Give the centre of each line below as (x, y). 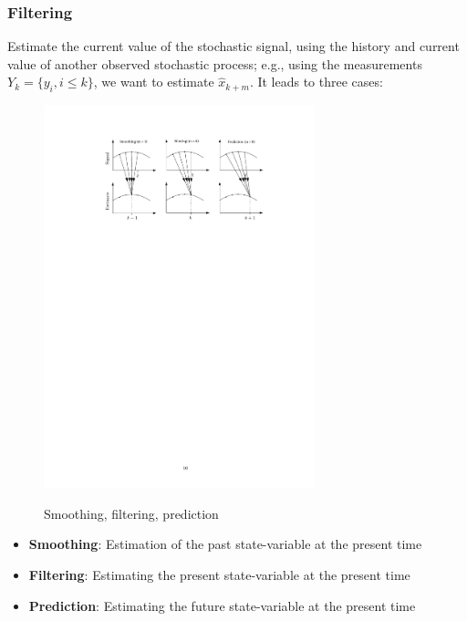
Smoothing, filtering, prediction (131, 513)
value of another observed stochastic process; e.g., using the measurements (215, 63)
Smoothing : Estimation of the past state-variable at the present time (225, 544)
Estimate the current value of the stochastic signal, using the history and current (233, 46)
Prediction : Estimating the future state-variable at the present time (222, 605)
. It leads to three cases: (316, 82)
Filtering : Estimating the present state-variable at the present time (219, 574)
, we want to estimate (154, 82)
